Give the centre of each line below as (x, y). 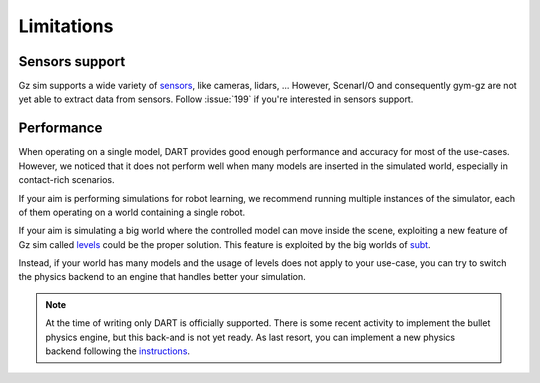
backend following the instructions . (117, 351)
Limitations (66, 26)
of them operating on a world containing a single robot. (132, 212)
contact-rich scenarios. (66, 180)
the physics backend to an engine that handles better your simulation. (162, 277)
